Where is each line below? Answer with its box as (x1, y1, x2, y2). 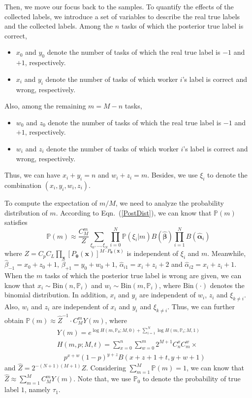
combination (4, 180, 42, 190)
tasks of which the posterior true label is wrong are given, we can (44, 270, 242, 281)
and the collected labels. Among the (4, 21, 113, 31)
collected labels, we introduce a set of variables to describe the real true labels (4, 11, 240, 21)
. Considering (86, 362, 126, 373)
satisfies (4, 217, 28, 227)
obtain (4, 315, 24, 325)
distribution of (4, 207, 48, 217)
